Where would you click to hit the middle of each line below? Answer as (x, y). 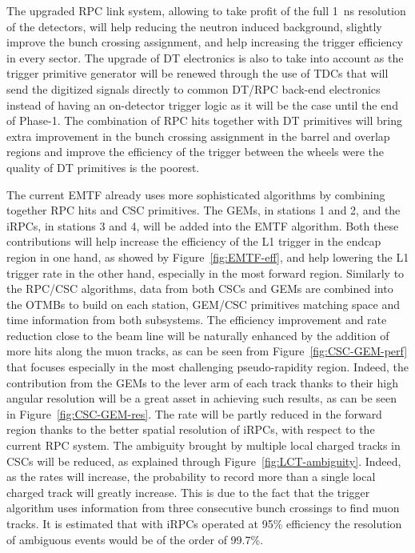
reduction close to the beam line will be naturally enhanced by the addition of (198, 335)
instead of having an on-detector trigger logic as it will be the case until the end (202, 104)
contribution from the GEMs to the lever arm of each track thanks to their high (202, 382)
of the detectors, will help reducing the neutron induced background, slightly (194, 26)
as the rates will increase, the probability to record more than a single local (191, 477)
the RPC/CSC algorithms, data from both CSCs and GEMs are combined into (200, 289)
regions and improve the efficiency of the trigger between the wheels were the (195, 152)
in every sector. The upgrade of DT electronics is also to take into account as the (205, 57)
